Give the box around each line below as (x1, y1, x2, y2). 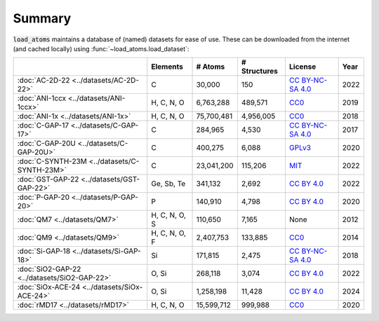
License (288, 62, 317, 71)
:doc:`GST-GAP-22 (17, 175, 79, 184)
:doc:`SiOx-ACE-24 (17, 282, 81, 292)
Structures (241, 67, 279, 76)
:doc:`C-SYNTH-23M (17, 156, 88, 166)
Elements (151, 62, 184, 71)
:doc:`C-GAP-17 (17, 121, 69, 130)
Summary (13, 11, 72, 26)
